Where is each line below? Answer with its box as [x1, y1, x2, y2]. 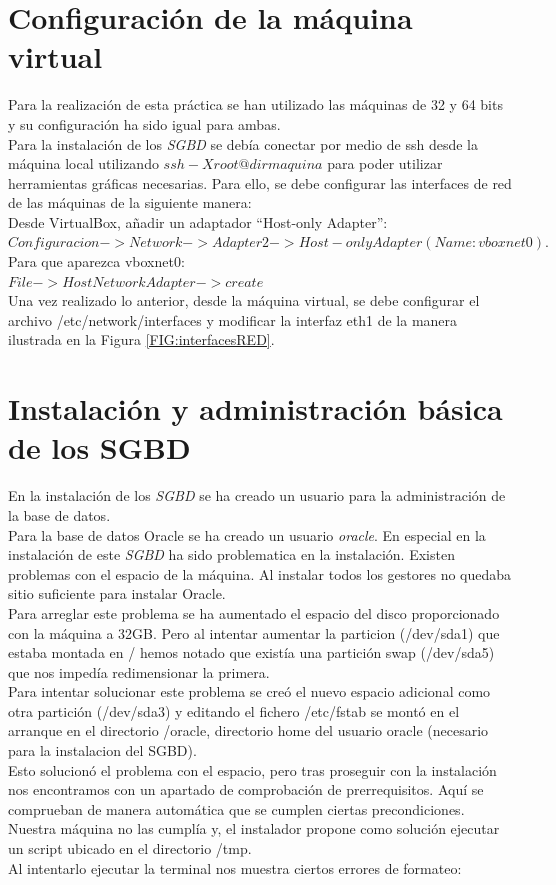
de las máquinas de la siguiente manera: [8, 192, 252, 213]
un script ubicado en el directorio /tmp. [8, 838, 252, 859]
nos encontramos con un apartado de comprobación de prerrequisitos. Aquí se [8, 779, 484, 800]
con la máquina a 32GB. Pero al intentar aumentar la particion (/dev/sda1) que [8, 622, 500, 643]
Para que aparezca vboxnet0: [8, 251, 185, 272]
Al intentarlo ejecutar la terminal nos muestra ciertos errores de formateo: [8, 857, 462, 878]
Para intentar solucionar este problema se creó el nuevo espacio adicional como [8, 681, 491, 702]
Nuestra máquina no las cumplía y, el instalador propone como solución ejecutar [8, 818, 500, 839]
